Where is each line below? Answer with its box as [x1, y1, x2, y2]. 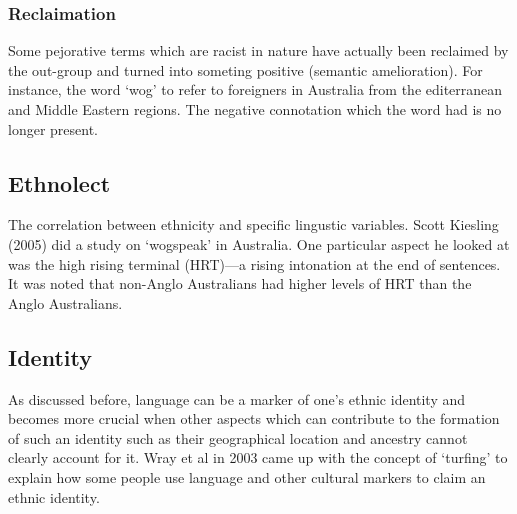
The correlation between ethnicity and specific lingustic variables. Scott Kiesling [8, 214, 499, 235]
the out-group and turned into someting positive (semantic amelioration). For [8, 59, 483, 80]
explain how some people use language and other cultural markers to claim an [8, 466, 486, 487]
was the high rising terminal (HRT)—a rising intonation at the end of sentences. [8, 253, 501, 274]
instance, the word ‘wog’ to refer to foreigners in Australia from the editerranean [8, 79, 503, 100]
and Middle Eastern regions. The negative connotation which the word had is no [8, 99, 502, 119]
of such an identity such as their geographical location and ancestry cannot [8, 427, 468, 448]
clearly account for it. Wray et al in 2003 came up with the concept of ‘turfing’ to [8, 447, 508, 468]
